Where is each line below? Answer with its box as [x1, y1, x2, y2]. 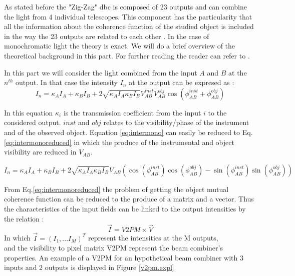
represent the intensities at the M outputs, [88, 232, 218, 243]
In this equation [4, 107, 53, 117]
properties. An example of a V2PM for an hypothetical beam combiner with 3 [4, 252, 244, 262]
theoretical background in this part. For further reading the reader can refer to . [4, 50, 250, 60]
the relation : [4, 213, 44, 223]
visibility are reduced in [4, 146, 77, 157]
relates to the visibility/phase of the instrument [103, 117, 249, 127]
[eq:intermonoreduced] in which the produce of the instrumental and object [4, 136, 234, 147]
